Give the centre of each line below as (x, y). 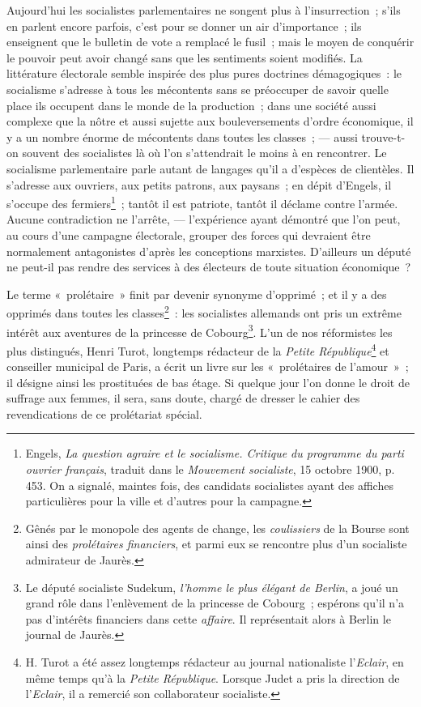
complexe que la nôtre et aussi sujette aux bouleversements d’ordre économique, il (210, 121)
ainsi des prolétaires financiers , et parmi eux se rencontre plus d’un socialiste (216, 544)
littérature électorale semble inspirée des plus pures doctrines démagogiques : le (204, 73)
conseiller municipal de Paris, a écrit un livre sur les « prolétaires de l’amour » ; (208, 366)
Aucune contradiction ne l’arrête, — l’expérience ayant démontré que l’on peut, (204, 219)
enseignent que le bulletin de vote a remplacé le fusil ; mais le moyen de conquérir (210, 42)
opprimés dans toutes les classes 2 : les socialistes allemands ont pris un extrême (204, 311)
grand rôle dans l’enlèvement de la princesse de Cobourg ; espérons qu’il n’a (215, 603)
